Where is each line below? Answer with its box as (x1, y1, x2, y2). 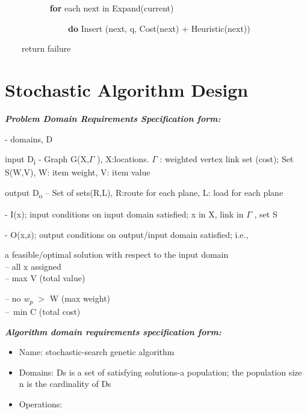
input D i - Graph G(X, (5, 153, 89, 166)
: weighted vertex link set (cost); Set (160, 153, 294, 165)
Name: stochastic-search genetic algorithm (19, 346, 175, 358)
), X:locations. (97, 153, 149, 165)
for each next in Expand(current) (49, 2, 174, 14)
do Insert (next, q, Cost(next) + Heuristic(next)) (68, 22, 250, 34)
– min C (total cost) (5, 305, 81, 318)
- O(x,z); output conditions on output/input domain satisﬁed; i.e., (5, 228, 249, 240)
